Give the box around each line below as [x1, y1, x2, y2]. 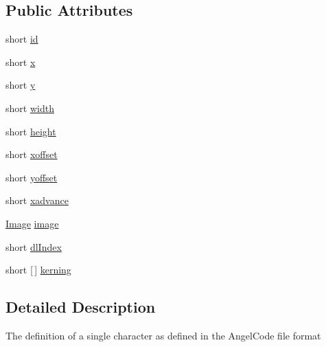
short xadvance [5, 193, 69, 208]
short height [5, 124, 56, 138]
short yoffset [5, 170, 58, 184]
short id [5, 32, 38, 46]
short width [5, 100, 54, 115]
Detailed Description [5, 296, 156, 317]
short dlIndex [5, 239, 62, 254]
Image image [5, 216, 59, 230]
